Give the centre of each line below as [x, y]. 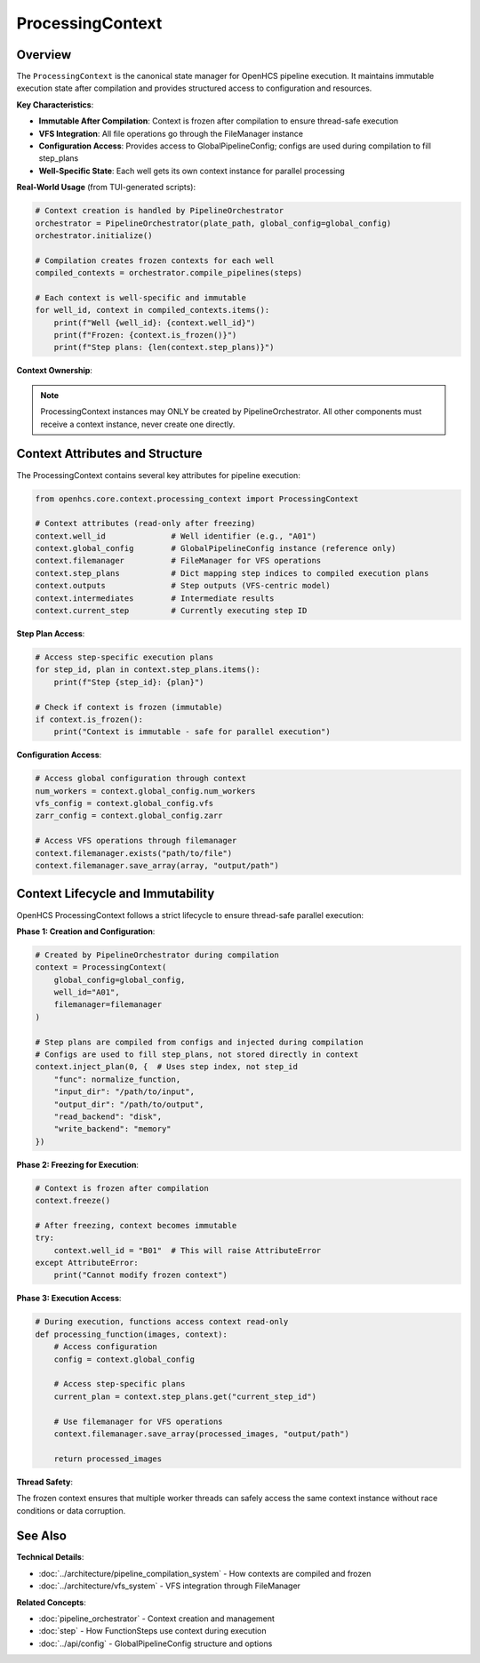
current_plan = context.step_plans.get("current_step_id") [185, 1396]
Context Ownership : [55, 371]
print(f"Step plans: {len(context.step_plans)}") [164, 348]
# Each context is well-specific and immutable [140, 297]
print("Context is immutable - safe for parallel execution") [192, 732]
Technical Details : [50, 1557]
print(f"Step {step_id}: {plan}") [129, 682]
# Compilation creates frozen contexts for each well [155, 260]
